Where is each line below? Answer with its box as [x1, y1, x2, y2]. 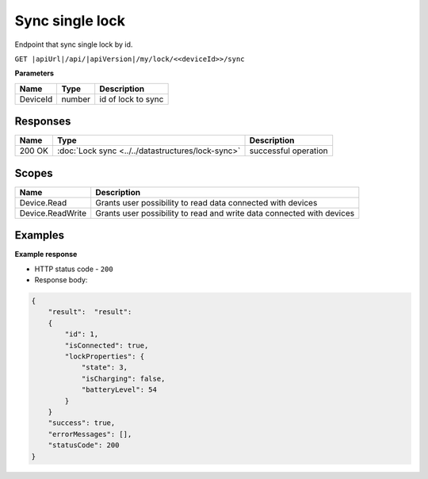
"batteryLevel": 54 [81, 385, 158, 394]
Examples [14, 228, 65, 242]
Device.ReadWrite [19, 207, 87, 218]
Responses [14, 115, 71, 128]
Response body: [34, 275, 88, 285]
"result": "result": [48, 308, 132, 316]
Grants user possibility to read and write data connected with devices [95, 207, 355, 218]
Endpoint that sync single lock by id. [14, 40, 133, 49]
